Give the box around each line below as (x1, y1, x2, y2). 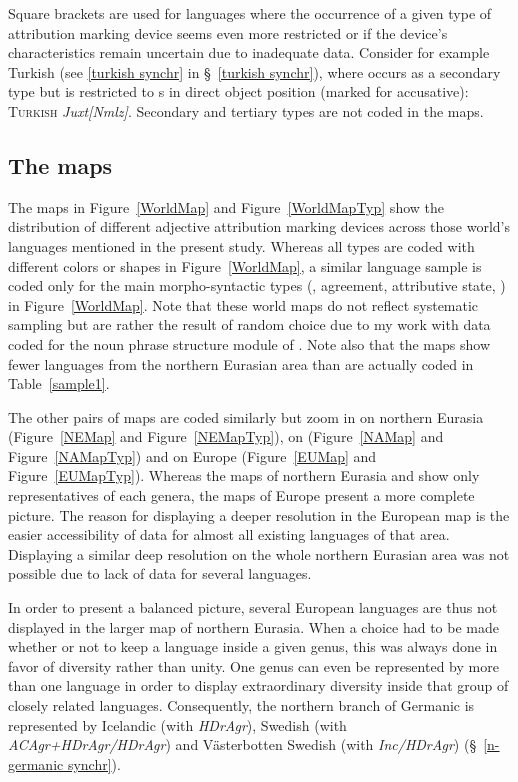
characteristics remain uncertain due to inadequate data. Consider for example (8, 42, 490, 63)
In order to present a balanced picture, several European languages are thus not (8, 597, 498, 618)
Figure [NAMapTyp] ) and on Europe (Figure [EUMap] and (8, 445, 377, 466)
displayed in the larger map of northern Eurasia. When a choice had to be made (8, 616, 499, 637)
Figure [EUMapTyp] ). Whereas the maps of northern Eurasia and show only (8, 465, 480, 486)
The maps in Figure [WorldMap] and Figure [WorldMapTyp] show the (8, 196, 444, 217)
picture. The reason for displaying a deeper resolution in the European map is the (8, 504, 510, 525)
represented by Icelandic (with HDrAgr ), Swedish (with (8, 714, 347, 735)
